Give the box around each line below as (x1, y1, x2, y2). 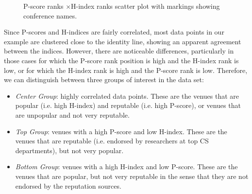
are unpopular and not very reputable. (15, 109, 130, 120)
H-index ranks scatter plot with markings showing (71, 1, 220, 11)
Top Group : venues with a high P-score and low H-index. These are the (15, 126, 227, 136)
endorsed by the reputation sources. (15, 180, 121, 191)
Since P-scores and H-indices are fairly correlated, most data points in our (4, 27, 224, 37)
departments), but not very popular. (15, 145, 124, 155)
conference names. (23, 10, 77, 20)
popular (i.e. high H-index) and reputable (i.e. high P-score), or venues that (15, 100, 241, 110)
